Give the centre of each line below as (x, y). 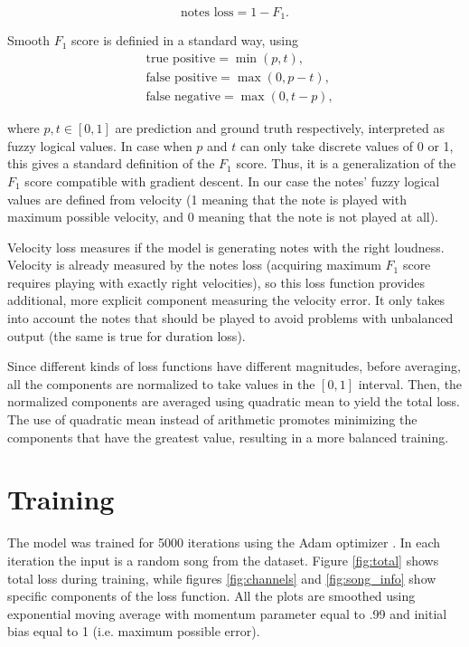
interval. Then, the (410, 383)
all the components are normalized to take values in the (161, 383)
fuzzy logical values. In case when (100, 145)
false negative (183, 97)
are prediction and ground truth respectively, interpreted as (280, 128)
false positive (182, 78)
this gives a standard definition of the (111, 163)
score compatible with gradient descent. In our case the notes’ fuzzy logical (232, 181)
